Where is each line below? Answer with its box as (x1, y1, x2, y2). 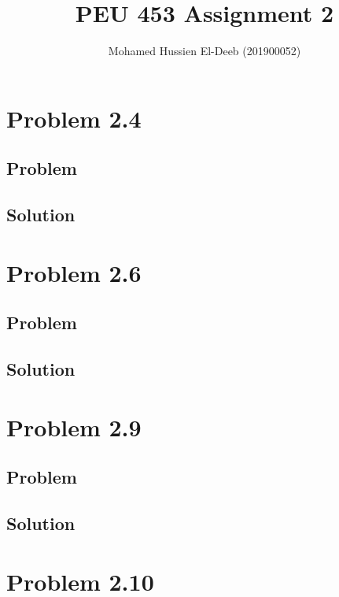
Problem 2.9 (6, 410, 142, 443)
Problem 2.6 (6, 256, 142, 288)
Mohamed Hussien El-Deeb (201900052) (108, 43, 301, 59)
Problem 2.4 (6, 102, 142, 134)
